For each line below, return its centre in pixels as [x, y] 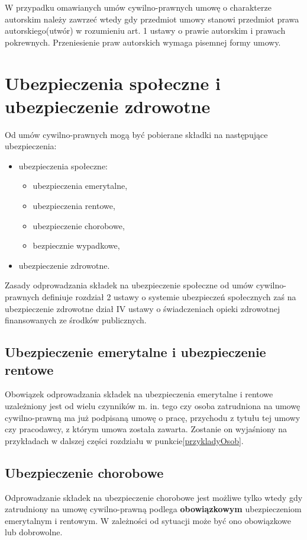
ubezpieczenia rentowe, [74, 206]
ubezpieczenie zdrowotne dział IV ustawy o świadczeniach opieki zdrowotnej [143, 308]
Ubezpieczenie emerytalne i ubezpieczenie [135, 352]
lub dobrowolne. [34, 532]
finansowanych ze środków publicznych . [76, 320]
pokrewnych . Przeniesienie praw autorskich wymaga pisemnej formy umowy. [143, 42]
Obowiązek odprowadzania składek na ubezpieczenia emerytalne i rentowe [139, 394]
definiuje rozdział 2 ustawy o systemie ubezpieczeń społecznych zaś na [169, 297]
